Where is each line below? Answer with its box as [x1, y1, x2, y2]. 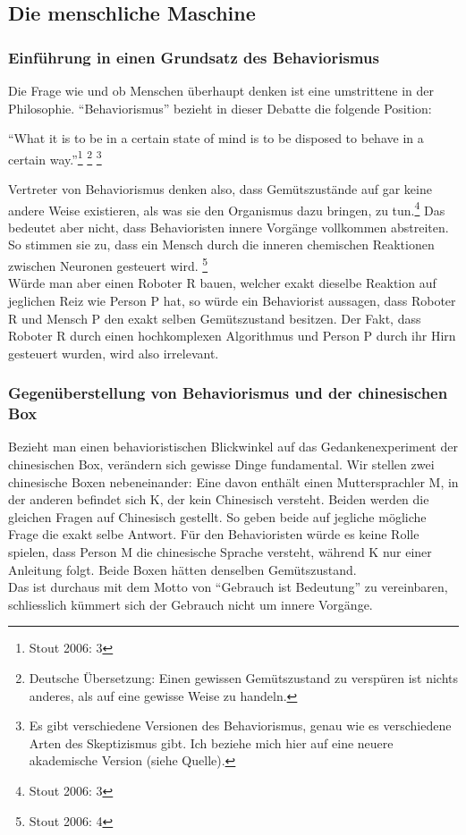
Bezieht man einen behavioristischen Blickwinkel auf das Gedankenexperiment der [8, 437, 458, 456]
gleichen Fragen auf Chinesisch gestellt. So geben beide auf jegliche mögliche [8, 507, 427, 526]
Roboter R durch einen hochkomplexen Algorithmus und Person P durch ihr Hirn [8, 326, 456, 345]
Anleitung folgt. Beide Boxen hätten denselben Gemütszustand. [8, 560, 357, 578]
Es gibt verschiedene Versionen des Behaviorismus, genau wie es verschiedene [29, 716, 452, 735]
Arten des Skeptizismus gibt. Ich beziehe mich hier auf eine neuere [29, 733, 394, 752]
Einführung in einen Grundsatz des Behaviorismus [8, 46, 379, 68]
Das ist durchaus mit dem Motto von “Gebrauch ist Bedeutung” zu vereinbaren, [8, 578, 448, 596]
